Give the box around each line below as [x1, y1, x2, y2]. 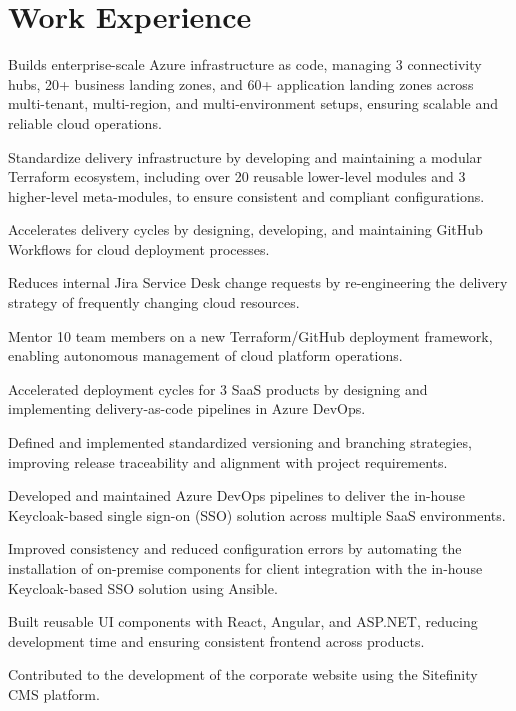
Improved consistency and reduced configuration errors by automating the [8, 538, 462, 559]
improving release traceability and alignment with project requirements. [8, 451, 448, 472]
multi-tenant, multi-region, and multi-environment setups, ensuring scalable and [8, 93, 499, 114]
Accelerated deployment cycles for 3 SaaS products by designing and [8, 378, 428, 399]
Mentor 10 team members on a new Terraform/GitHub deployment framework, [8, 325, 493, 346]
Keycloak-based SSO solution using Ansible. [8, 577, 278, 598]
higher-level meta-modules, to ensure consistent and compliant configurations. [8, 185, 485, 206]
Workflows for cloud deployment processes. [8, 238, 270, 259]
